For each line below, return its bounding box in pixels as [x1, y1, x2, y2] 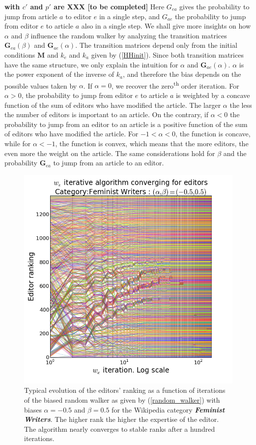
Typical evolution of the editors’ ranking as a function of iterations [24, 385, 226, 395]
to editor [65, 11, 92, 21]
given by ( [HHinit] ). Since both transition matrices [91, 49, 244, 60]
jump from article [4, 11, 57, 21]
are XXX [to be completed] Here [54, 1, 165, 11]
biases [24, 404, 42, 414]
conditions [4, 49, 35, 60]
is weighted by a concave [175, 90, 250, 100]
